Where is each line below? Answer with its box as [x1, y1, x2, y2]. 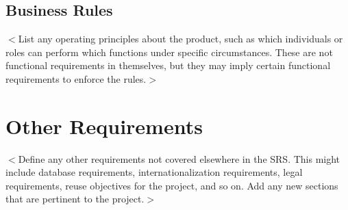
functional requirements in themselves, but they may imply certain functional [5, 58, 331, 73]
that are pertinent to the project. [5, 192, 145, 206]
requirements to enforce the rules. [5, 71, 147, 86]
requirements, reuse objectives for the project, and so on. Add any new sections [5, 178, 338, 192]
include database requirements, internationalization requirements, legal [5, 165, 303, 179]
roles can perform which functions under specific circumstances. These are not [5, 44, 333, 59]
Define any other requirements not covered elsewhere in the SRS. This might [18, 151, 340, 166]
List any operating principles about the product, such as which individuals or [18, 31, 343, 46]
